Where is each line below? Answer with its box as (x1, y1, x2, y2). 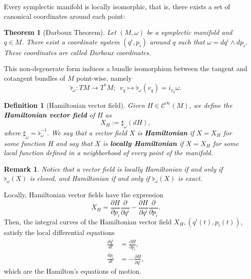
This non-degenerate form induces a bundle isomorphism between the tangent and (4, 63, 248, 73)
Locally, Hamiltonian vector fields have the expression (4, 190, 163, 200)
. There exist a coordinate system (21, 36, 120, 46)
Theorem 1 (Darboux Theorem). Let (4, 27, 117, 37)
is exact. (177, 173, 203, 183)
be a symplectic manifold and (147, 27, 233, 37)
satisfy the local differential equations (4, 227, 115, 237)
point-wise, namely (76, 73, 132, 83)
